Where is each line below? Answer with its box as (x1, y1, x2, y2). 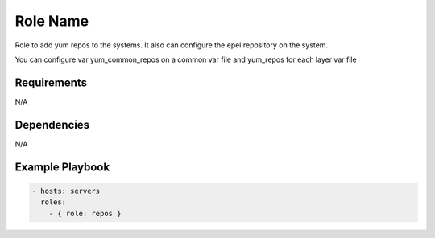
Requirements (14, 76, 88, 89)
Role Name (14, 12, 89, 30)
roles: (40, 198, 67, 207)
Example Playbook (14, 160, 110, 174)
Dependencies (14, 117, 90, 132)
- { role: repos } (48, 209, 122, 218)
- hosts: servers (31, 186, 101, 195)
